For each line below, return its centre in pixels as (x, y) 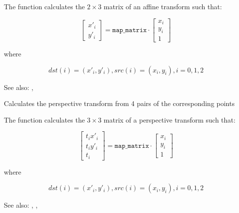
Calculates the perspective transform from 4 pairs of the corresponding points (119, 103)
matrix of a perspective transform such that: (169, 119)
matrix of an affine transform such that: (163, 6)
